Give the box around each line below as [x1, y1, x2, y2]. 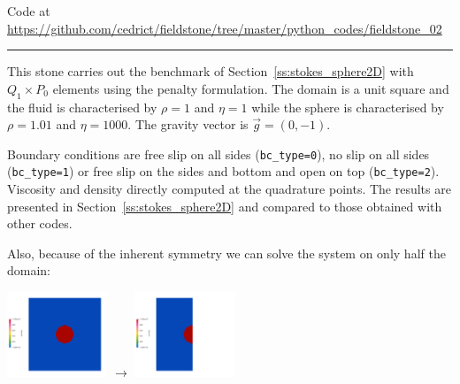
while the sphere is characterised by [251, 97, 444, 116]
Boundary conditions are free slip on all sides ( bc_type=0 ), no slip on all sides [7, 144, 430, 163]
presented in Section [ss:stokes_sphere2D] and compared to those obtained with [7, 196, 442, 215]
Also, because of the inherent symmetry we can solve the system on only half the [7, 243, 446, 262]
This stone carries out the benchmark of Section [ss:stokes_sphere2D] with [7, 62, 414, 81]
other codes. [7, 214, 73, 233]
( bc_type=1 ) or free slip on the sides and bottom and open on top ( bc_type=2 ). [7, 162, 440, 180]
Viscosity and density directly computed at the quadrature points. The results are [7, 180, 451, 198]
